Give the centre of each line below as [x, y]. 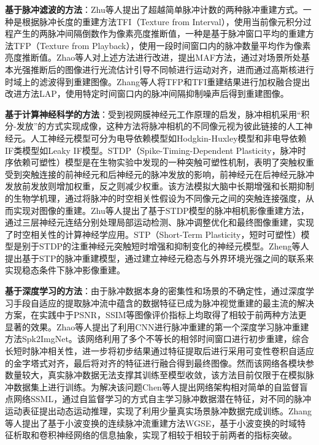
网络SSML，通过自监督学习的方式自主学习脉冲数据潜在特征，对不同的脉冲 [162, 399]
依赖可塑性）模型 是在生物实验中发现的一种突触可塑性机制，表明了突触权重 [163, 162]
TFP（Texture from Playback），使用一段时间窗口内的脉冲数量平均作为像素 [162, 45]
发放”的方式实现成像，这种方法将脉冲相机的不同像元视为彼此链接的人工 [160, 126]
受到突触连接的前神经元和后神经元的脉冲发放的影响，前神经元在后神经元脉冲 [159, 174]
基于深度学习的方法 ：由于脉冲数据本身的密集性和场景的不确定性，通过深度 [155, 291]
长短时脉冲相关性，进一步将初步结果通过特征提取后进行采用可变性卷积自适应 [159, 351]
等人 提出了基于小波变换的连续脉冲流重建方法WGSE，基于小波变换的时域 [151, 423]
